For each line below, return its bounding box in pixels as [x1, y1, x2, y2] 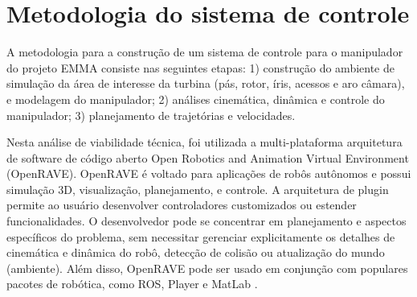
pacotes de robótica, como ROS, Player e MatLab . [6, 275, 258, 292]
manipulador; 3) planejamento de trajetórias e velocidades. [6, 106, 296, 123]
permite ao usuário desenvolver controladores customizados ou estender [6, 196, 357, 213]
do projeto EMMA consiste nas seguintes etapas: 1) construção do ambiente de [6, 59, 395, 76]
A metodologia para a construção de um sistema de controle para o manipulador [6, 43, 403, 60]
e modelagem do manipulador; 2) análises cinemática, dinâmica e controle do [6, 90, 385, 107]
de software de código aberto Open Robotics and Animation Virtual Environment [6, 149, 409, 166]
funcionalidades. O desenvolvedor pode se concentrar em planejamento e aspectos [6, 212, 407, 229]
